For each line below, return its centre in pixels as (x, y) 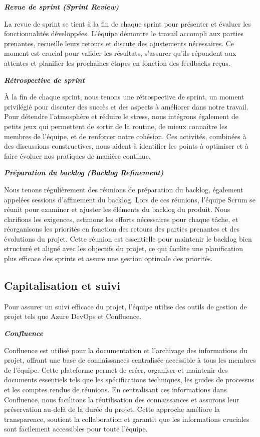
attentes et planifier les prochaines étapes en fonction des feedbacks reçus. (117, 63)
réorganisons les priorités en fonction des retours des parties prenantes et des (122, 229)
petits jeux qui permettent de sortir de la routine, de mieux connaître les (116, 126)
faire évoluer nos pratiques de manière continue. (77, 155)
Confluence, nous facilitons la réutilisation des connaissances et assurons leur (122, 399)
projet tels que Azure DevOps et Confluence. (73, 316)
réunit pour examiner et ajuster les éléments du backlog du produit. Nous (117, 209)
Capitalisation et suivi (62, 286)
